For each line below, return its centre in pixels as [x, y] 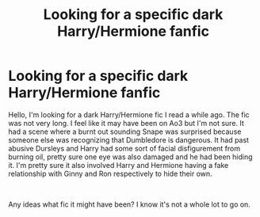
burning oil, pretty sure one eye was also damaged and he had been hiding [130, 157]
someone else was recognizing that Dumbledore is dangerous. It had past [129, 139]
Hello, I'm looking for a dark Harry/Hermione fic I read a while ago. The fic [129, 114]
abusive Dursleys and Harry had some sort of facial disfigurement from [124, 148]
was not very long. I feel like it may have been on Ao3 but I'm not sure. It [126, 123]
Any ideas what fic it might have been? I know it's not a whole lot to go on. [130, 204]
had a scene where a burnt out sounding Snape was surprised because [125, 131]
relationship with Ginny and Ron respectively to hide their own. [110, 173]
